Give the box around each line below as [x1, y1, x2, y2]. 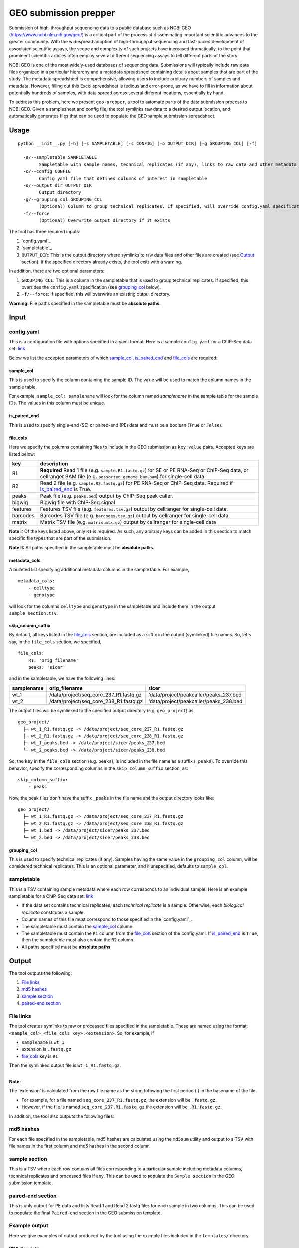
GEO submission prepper [9, 7, 115, 18]
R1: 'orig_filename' [28, 657, 79, 663]
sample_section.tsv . [9, 610, 58, 616]
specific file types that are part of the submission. [9, 535, 112, 541]
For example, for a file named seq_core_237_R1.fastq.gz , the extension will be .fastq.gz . [21, 1097, 217, 1103]
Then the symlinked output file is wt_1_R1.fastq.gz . [9, 1062, 121, 1068]
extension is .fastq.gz [21, 1046, 72, 1052]
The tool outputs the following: [9, 970, 72, 976]
